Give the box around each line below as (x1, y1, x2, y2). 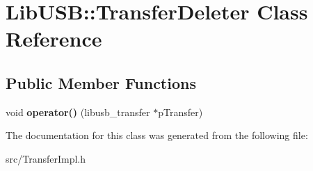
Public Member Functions (6, 72, 196, 93)
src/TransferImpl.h (6, 151, 86, 165)
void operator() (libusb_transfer (6, 104, 150, 119)
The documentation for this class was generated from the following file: (6, 128, 308, 142)
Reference (6, 24, 102, 53)
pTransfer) (158, 104, 203, 119)
